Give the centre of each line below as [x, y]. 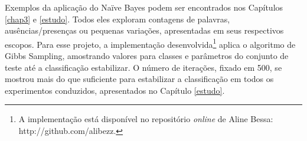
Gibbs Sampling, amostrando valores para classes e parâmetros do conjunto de [147, 56]
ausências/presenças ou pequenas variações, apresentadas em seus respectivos [144, 30]
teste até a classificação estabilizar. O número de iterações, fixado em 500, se [143, 67]
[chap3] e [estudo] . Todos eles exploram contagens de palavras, [117, 19]
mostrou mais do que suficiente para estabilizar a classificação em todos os [139, 79]
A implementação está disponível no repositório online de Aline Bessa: [146, 119]
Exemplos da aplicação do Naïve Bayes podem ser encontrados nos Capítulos [144, 7]
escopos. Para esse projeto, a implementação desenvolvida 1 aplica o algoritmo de [150, 43]
